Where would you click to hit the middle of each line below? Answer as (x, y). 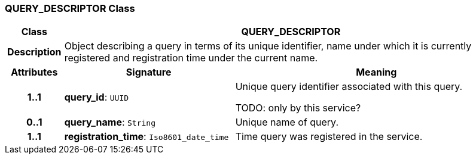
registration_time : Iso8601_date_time (147, 137)
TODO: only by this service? (298, 108)
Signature (149, 72)
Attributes (34, 72)
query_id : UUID (97, 97)
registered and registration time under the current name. (191, 58)
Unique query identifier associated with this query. (349, 87)
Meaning (376, 72)
